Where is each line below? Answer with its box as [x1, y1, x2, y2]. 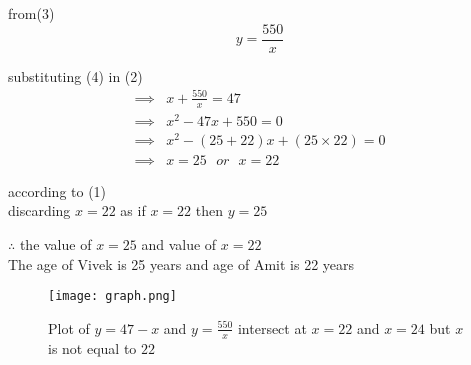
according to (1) [8, 180, 107, 201]
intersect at [237, 317, 307, 338]
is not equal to [48, 337, 137, 358]
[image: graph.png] [48, 289, 177, 304]
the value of [19, 234, 92, 255]
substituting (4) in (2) [8, 65, 143, 86]
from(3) [8, 3, 55, 23]
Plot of [48, 317, 90, 338]
